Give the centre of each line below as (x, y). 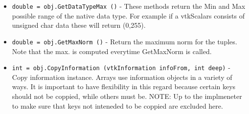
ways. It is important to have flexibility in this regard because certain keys (124, 86)
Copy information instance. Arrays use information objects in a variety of (122, 77)
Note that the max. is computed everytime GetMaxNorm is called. (112, 51)
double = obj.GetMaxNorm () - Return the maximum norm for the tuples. (124, 41)
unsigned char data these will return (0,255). (79, 25)
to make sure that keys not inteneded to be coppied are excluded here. (117, 105)
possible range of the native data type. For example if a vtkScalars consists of (128, 15)
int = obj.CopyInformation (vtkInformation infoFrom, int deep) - (121, 67)
